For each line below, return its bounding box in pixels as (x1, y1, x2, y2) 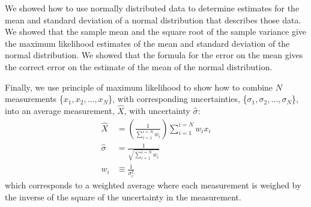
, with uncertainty (124, 104, 190, 116)
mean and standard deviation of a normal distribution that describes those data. (5, 13, 301, 26)
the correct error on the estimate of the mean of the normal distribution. (5, 60, 273, 73)
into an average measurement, (5, 104, 115, 116)
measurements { (5, 92, 64, 105)
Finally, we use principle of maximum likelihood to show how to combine (5, 80, 273, 93)
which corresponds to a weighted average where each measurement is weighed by (5, 179, 301, 191)
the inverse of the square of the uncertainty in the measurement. (5, 190, 241, 203)
